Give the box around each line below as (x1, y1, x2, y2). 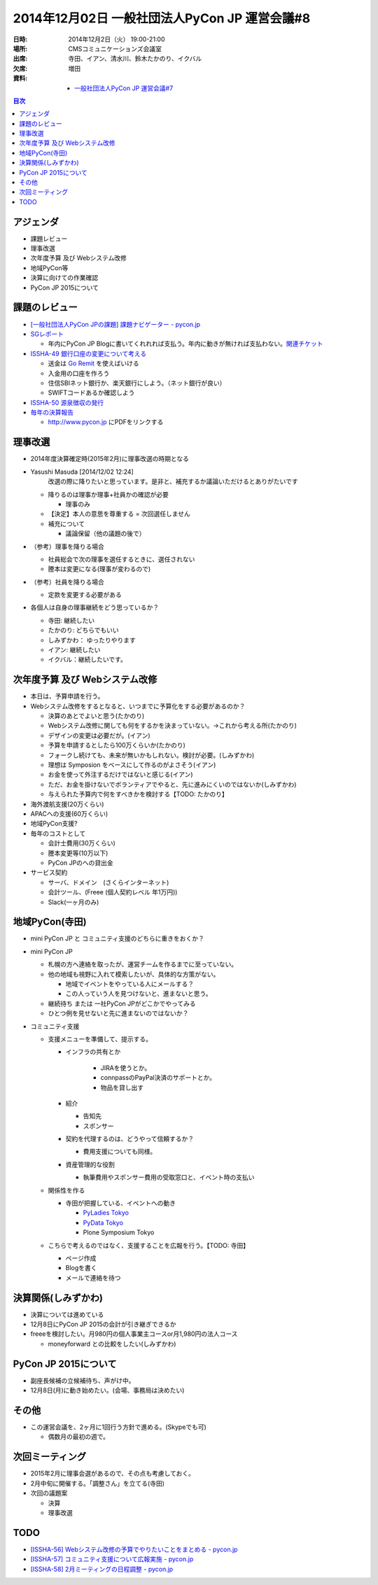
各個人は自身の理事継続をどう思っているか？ (30, 603, 160, 612)
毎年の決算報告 (30, 408, 73, 416)
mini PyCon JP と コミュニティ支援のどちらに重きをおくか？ (30, 934, 204, 943)
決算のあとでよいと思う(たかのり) (48, 712, 145, 720)
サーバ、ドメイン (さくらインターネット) (48, 878, 169, 887)
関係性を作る (48, 1186, 85, 1195)
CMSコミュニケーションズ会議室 (68, 44, 162, 52)
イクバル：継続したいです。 (48, 655, 127, 664)
